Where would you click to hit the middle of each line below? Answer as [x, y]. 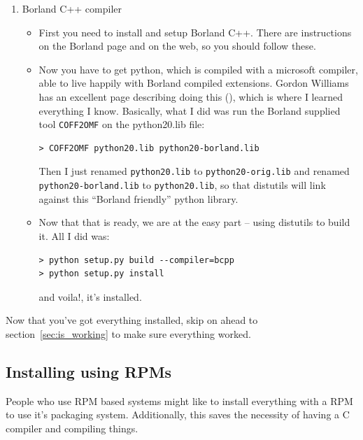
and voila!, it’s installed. [90, 296]
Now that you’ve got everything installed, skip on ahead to [132, 320]
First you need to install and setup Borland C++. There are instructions [195, 32]
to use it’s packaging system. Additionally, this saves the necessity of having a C [178, 414]
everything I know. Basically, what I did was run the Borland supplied [190, 110]
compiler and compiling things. [72, 428]
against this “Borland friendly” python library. [138, 198]
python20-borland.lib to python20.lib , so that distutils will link [182, 185]
